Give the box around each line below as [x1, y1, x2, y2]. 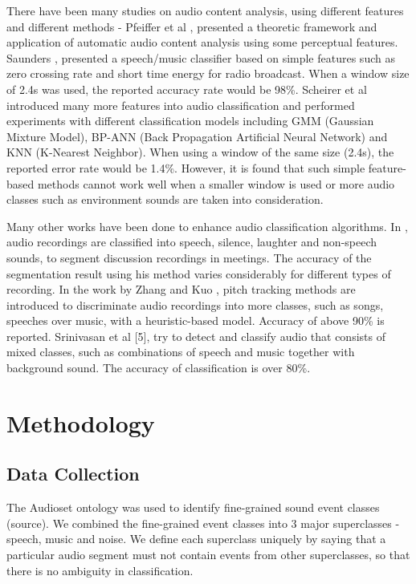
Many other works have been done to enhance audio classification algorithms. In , [6, 217, 408, 234]
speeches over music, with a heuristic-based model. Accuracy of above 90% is [6, 312, 385, 329]
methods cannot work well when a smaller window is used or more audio [37, 175, 395, 192]
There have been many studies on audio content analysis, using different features [6, 2, 404, 18]
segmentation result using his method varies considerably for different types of [6, 265, 391, 282]
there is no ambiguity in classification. [6, 562, 194, 578]
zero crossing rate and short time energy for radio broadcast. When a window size [6, 65, 410, 82]
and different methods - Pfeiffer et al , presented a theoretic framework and [6, 18, 377, 34]
